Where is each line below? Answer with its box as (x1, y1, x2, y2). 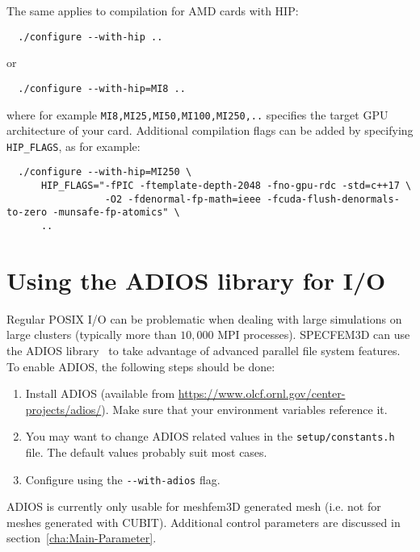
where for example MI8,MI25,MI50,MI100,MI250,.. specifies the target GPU (6, 106, 388, 123)
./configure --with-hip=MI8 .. (18, 82, 186, 94)
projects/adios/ (25, 400, 102, 417)
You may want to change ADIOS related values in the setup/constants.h (25, 428, 395, 445)
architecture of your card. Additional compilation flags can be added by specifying (6, 122, 414, 139)
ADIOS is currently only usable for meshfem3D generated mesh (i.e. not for (6, 498, 381, 515)
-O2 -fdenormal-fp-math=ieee (104, 193, 261, 205)
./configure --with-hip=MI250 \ (18, 166, 192, 178)
